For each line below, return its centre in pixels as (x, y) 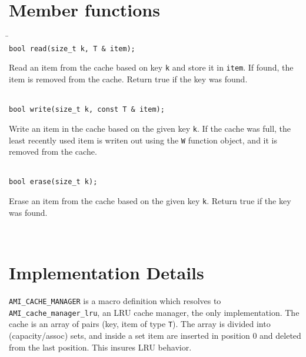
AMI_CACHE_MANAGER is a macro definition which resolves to (115, 301)
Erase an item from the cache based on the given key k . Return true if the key (150, 201)
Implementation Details (107, 273)
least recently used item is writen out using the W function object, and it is (143, 140)
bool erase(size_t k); (53, 182)
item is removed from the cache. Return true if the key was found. (128, 79)
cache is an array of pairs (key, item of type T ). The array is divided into (140, 324)
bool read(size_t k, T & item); (72, 49)
